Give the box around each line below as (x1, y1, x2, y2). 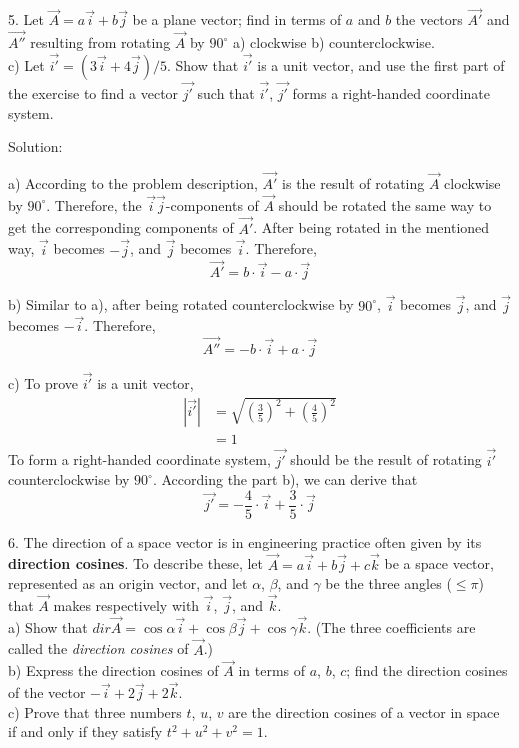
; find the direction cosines (346, 660, 508, 681)
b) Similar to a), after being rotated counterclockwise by (8, 294, 354, 315)
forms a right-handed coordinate (292, 83, 490, 104)
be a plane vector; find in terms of (132, 9, 342, 30)
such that (197, 83, 255, 104)
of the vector (8, 682, 86, 703)
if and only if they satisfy (8, 721, 163, 742)
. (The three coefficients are (307, 616, 476, 637)
